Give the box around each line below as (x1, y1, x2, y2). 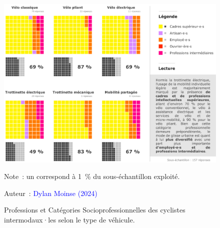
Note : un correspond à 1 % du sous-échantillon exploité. (4, 171, 180, 181)
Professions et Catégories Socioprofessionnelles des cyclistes (4, 204, 185, 215)
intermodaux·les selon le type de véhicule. (4, 214, 135, 225)
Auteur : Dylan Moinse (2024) (4, 187, 97, 198)
